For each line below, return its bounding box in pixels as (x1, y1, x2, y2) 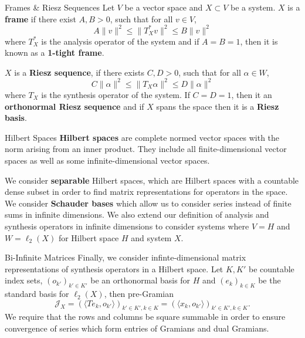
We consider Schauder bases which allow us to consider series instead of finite (5, 197, 292, 209)
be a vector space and (124, 1, 203, 13)
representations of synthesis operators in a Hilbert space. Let (5, 262, 223, 275)
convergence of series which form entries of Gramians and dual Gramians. (5, 322, 269, 334)
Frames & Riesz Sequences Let (5, 1, 115, 13)
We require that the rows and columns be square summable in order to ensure (5, 310, 286, 323)
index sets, (5, 274, 43, 286)
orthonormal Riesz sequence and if (5, 100, 144, 112)
